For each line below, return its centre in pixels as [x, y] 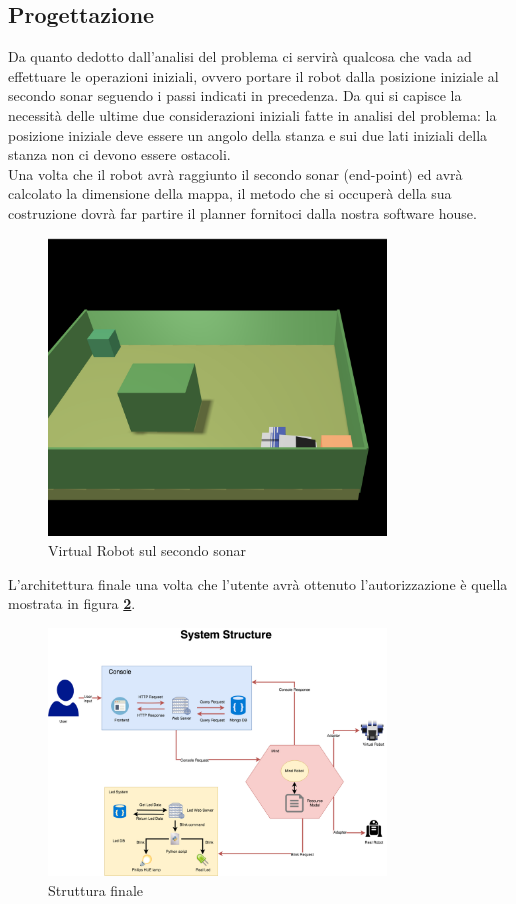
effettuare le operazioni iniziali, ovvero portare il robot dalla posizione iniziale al [253, 75]
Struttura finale [96, 889]
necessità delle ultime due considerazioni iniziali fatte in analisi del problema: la [252, 114]
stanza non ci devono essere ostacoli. [119, 154]
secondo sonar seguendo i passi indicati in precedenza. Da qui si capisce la [235, 95]
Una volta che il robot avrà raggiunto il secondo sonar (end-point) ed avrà [235, 173]
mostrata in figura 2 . [72, 603]
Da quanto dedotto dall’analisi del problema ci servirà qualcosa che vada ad [240, 56]
